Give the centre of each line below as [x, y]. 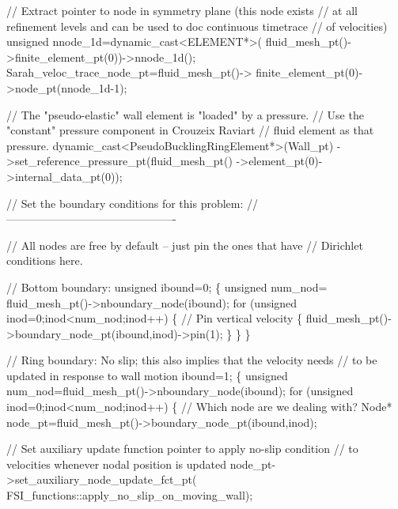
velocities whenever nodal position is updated [116, 464]
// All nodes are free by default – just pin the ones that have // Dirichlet [185, 245]
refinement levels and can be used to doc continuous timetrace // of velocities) [197, 26]
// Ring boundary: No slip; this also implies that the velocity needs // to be [192, 360]
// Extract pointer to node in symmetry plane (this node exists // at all [182, 10]
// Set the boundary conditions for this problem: [125, 203]
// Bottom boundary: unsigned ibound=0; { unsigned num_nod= [167, 287]
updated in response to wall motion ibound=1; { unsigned [147, 375]
